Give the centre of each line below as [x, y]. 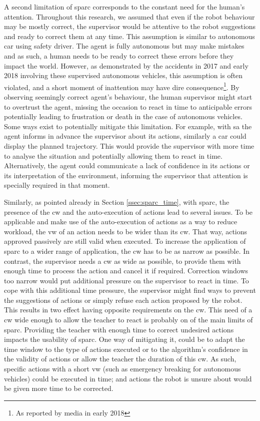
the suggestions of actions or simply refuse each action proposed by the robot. [123, 300]
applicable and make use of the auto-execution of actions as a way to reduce [121, 222]
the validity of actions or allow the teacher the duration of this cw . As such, [120, 359]
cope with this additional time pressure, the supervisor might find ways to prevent [130, 290]
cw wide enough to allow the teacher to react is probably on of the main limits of [128, 320]
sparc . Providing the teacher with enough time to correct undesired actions [119, 329]
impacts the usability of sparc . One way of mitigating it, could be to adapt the [124, 339]
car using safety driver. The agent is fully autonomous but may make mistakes [124, 46]
